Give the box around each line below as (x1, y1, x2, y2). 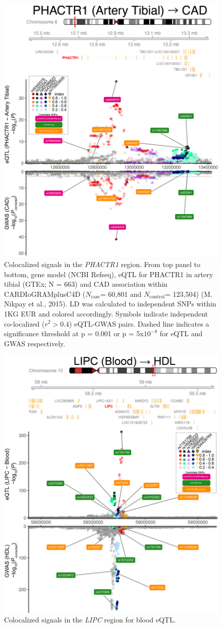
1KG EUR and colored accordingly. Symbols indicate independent (4, 308, 208, 319)
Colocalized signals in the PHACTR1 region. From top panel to (4, 258, 201, 269)
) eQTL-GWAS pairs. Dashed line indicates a (69, 318, 209, 329)
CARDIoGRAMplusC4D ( (4, 288, 86, 299)
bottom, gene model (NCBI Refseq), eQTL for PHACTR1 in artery (4, 269, 213, 279)
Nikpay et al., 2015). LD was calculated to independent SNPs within (4, 298, 216, 309)
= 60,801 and (100, 288, 142, 299)
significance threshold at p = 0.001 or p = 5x (4, 328, 144, 339)
